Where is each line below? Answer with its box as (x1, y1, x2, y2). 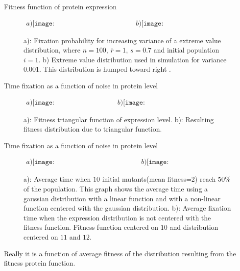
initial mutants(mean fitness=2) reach (102, 174, 216, 184)
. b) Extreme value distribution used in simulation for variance (38, 54, 227, 64)
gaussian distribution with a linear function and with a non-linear (24, 193, 221, 203)
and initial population (153, 45, 219, 55)
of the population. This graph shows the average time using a (24, 184, 208, 194)
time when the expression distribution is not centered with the (24, 212, 211, 222)
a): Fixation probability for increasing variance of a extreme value (24, 35, 221, 45)
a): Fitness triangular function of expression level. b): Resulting (24, 114, 214, 124)
